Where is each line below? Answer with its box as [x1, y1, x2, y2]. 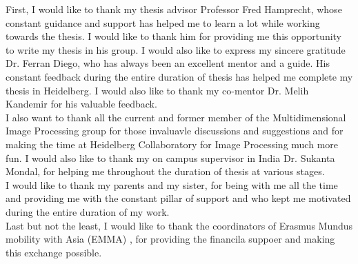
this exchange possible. [6, 245, 102, 259]
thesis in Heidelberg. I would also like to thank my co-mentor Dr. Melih [6, 83, 309, 97]
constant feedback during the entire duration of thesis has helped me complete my [6, 69, 353, 83]
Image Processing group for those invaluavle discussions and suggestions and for [6, 123, 344, 138]
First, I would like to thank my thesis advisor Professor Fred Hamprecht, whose [6, 2, 342, 16]
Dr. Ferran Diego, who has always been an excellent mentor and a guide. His [6, 56, 330, 70]
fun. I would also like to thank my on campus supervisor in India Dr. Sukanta [6, 150, 335, 165]
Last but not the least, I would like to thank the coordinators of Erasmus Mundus [6, 218, 353, 232]
